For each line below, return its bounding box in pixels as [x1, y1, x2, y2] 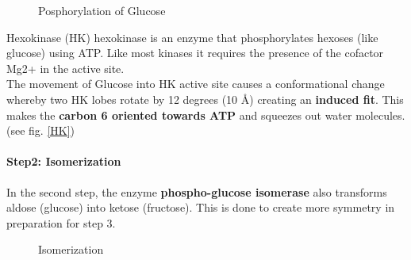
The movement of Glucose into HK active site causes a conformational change [6, 75, 385, 92]
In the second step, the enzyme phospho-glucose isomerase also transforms [6, 183, 387, 200]
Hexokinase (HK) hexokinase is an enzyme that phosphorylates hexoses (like [6, 29, 378, 45]
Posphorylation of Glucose [38, 2, 166, 18]
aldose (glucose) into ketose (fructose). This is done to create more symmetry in [6, 199, 395, 216]
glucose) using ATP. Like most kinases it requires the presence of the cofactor [6, 44, 384, 61]
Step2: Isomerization [6, 153, 121, 170]
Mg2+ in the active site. [6, 59, 125, 76]
